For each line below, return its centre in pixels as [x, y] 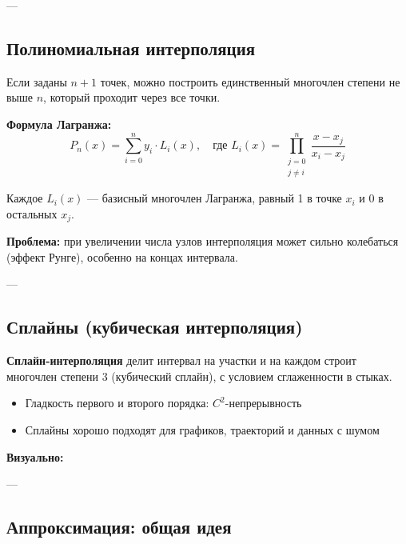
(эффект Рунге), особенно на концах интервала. [122, 256]
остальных [32, 213]
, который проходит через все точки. [132, 97]
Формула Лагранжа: [59, 124]
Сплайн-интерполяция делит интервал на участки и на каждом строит [181, 360]
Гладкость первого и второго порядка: [117, 403]
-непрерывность [263, 403]
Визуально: [35, 456]
